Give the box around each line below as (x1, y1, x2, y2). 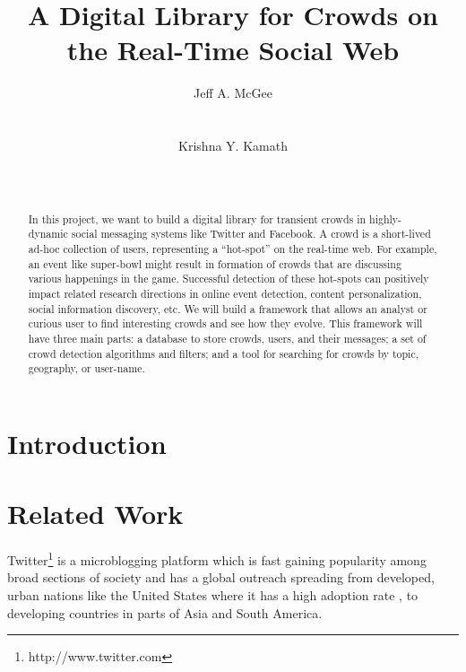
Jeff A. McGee (194, 83, 272, 102)
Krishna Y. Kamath (178, 136, 288, 155)
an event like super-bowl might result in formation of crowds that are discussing (28, 256, 401, 271)
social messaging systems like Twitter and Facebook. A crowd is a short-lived (71, 226, 431, 241)
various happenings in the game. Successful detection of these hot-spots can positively (28, 271, 429, 286)
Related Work (7, 495, 184, 532)
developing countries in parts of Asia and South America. (7, 603, 323, 622)
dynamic (28, 226, 68, 241)
